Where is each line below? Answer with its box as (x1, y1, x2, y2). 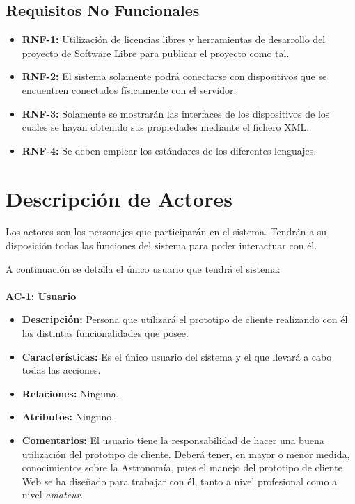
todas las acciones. (22, 363, 101, 377)
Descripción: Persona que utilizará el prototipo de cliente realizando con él (22, 312, 348, 326)
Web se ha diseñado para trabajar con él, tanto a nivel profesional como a (22, 473, 338, 488)
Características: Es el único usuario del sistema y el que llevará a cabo (22, 349, 332, 363)
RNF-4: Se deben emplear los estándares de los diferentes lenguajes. (22, 143, 317, 157)
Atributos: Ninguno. (22, 409, 115, 424)
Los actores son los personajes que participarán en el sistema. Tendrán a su (6, 224, 327, 239)
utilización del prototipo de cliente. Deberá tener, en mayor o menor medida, (22, 446, 350, 461)
